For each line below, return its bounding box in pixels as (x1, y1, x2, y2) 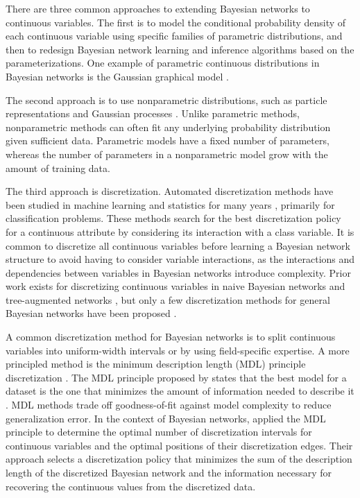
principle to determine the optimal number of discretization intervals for (6, 424, 312, 439)
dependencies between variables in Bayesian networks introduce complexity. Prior (6, 265, 351, 280)
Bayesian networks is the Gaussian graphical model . (6, 69, 229, 83)
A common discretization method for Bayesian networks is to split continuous (6, 329, 336, 344)
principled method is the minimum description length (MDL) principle (6, 357, 306, 371)
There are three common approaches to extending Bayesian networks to (6, 1, 310, 15)
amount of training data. (6, 160, 110, 175)
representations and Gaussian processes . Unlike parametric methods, (6, 106, 300, 121)
